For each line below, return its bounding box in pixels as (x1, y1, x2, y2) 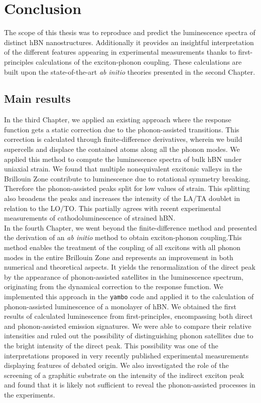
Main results (4, 91, 71, 106)
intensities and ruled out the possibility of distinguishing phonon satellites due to (4, 330, 253, 341)
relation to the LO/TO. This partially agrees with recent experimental (4, 203, 221, 213)
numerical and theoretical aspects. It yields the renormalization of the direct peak (4, 262, 255, 272)
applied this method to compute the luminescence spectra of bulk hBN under (4, 153, 242, 164)
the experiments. (4, 389, 55, 399)
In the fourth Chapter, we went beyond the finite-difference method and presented (4, 222, 257, 233)
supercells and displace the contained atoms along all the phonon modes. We (4, 144, 240, 154)
